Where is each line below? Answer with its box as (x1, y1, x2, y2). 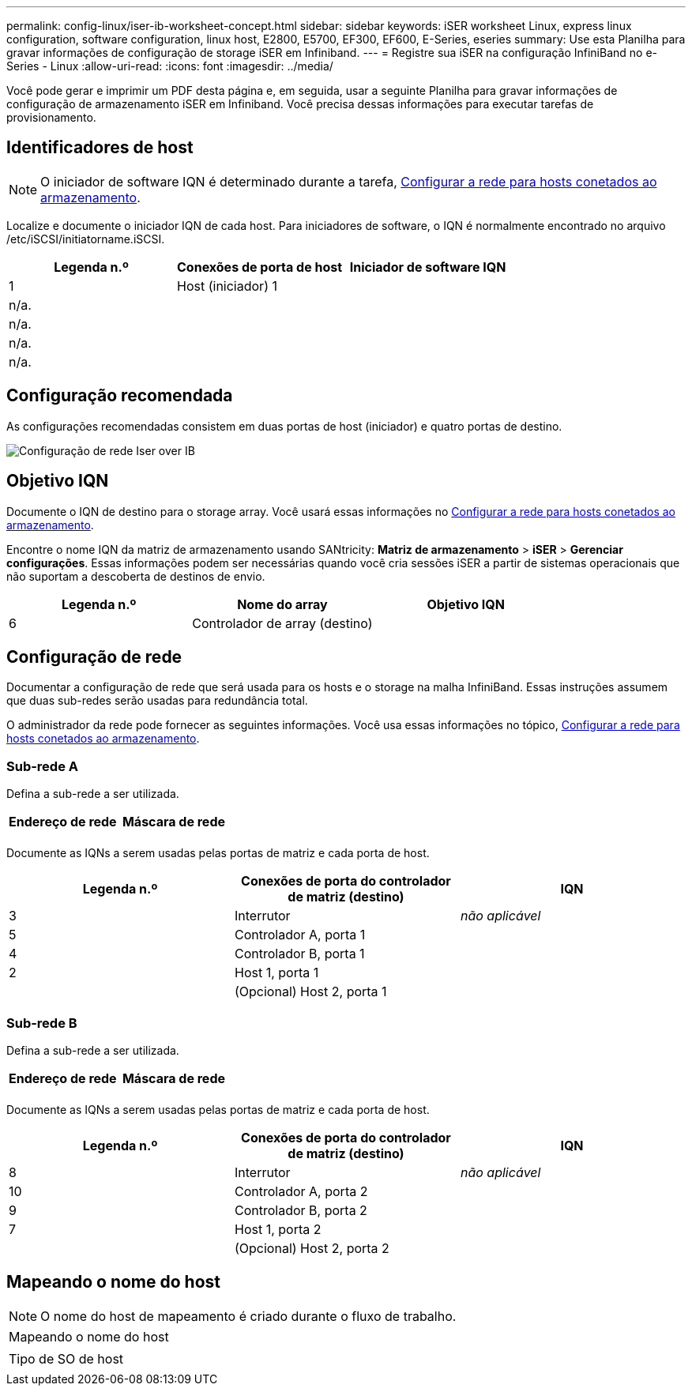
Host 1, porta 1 (234, 965, 319, 981)
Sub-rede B (6, 1014, 77, 1031)
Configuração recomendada (6, 386, 233, 406)
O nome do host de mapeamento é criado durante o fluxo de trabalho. (40, 1307, 457, 1324)
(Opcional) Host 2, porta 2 (234, 1240, 389, 1256)
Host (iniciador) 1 (177, 277, 277, 294)
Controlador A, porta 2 (234, 1183, 368, 1199)
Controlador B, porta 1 (234, 946, 365, 962)
